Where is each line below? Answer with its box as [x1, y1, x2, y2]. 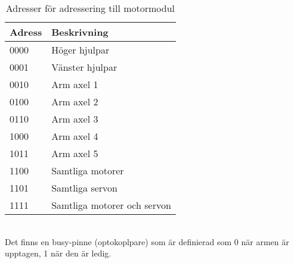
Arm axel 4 [51, 129, 98, 143]
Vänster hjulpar [51, 60, 117, 74]
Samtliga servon [51, 181, 117, 195]
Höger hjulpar [51, 43, 110, 57]
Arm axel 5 [51, 146, 98, 160]
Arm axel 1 [51, 77, 98, 91]
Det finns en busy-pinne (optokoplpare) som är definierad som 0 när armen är [5, 235, 289, 248]
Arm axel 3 [51, 112, 98, 126]
